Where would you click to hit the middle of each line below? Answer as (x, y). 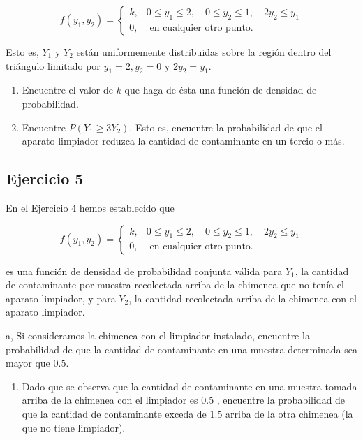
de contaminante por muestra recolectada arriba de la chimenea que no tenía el (175, 285)
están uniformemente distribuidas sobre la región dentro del (204, 52)
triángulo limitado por (53, 65)
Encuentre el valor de (67, 90)
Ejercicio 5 (45, 178)
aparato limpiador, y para (61, 298)
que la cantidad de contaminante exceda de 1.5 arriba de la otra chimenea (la (187, 413)
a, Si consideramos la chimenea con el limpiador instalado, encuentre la (158, 335)
